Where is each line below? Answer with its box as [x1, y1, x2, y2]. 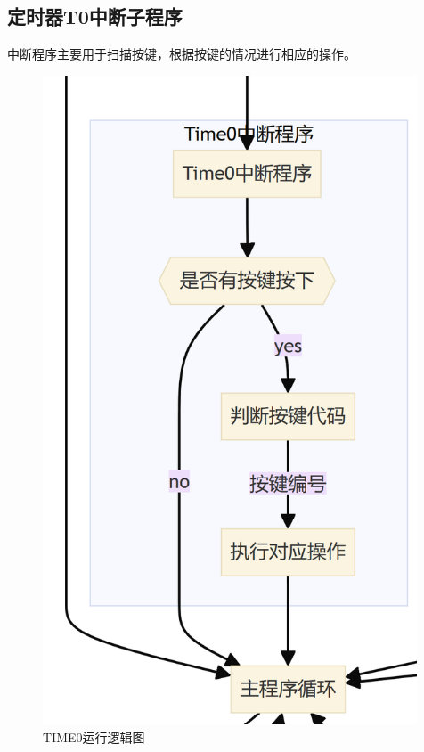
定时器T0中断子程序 [7, 3, 183, 30]
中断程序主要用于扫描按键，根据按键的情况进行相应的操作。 [7, 45, 356, 63]
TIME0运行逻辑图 [43, 727, 145, 746]
